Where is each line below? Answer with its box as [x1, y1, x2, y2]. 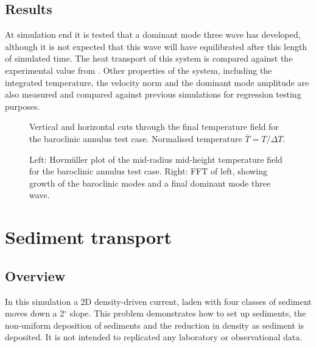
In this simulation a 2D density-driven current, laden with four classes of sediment [5, 295, 312, 307]
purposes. [5, 99, 40, 112]
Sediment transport [5, 224, 172, 249]
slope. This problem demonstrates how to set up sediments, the [69, 307, 306, 320]
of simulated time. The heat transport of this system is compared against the [5, 52, 293, 65]
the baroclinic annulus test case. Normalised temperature [29, 132, 242, 145]
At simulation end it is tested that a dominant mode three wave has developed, [5, 28, 301, 41]
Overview [5, 266, 66, 285]
